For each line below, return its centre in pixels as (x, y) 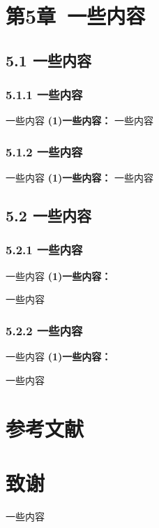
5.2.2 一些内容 (44, 330)
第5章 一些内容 (76, 16)
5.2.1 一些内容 (44, 250)
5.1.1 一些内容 (44, 95)
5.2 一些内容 (48, 215)
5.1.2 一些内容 (44, 151)
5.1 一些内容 (48, 60)
